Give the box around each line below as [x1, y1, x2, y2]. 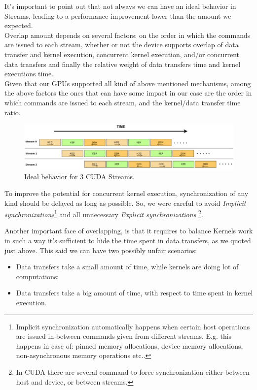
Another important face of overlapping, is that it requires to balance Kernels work [4, 226, 253, 236]
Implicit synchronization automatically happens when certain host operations [16, 321, 250, 331]
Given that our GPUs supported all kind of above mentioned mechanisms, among [4, 78, 251, 88]
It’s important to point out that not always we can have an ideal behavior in [4, 1, 236, 11]
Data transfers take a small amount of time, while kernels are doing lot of [16, 261, 239, 272]
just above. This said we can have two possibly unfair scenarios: [4, 245, 197, 255]
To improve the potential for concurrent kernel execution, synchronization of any [4, 188, 249, 198]
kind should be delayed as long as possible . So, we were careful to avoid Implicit [4, 197, 246, 208]
